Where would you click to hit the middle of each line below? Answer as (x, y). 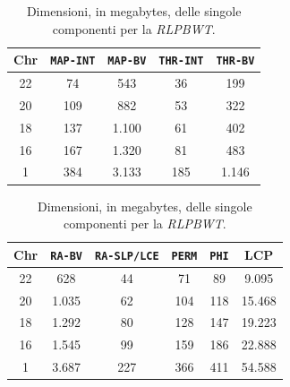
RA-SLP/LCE (127, 256)
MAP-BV (127, 61)
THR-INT (181, 61)
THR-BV (235, 61)
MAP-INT (73, 61)
